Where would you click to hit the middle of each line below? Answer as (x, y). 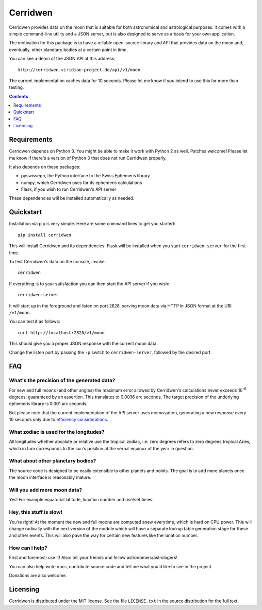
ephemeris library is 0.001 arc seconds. (48, 404)
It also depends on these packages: (45, 167)
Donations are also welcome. (38, 576)
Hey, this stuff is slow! (36, 512)
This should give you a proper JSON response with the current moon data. (83, 344)
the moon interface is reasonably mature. (50, 477)
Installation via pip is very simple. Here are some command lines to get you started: (92, 224)
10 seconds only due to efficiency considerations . (59, 420)
